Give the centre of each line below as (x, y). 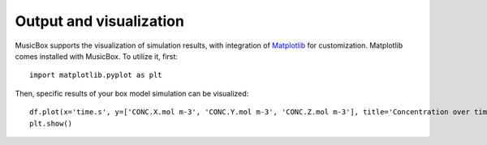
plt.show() (51, 123)
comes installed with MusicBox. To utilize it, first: (97, 56)
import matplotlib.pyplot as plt (96, 75)
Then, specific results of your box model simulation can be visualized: (132, 93)
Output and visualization (99, 21)
